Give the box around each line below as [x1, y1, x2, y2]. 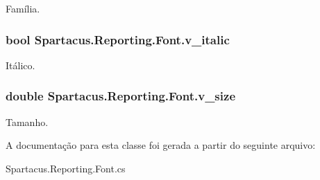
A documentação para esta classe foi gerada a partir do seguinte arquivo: [6, 138, 316, 152]
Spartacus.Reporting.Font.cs [6, 161, 126, 175]
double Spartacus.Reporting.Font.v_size [6, 87, 235, 105]
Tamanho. [6, 114, 49, 129]
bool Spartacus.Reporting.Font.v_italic [6, 30, 230, 48]
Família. [6, 1, 40, 15]
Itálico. [6, 57, 35, 72]
